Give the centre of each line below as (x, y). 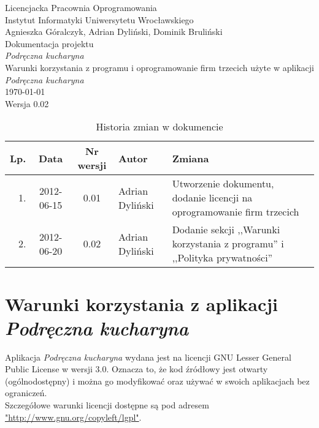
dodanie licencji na (212, 198)
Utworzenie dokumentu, (223, 184)
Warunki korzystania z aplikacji (141, 303)
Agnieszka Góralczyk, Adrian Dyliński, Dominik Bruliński (114, 32)
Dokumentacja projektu (49, 43)
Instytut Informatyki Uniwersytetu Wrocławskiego (99, 19)
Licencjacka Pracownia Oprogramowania (81, 7)
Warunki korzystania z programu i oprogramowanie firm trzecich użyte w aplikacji (160, 67)
